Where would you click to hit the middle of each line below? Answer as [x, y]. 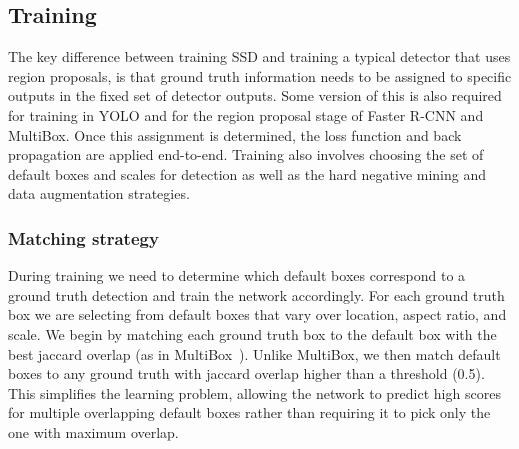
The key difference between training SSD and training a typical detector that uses [259, 56]
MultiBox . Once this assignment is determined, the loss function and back [235, 134]
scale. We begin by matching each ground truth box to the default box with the [252, 333]
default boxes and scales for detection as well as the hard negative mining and [247, 173]
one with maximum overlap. [93, 431]
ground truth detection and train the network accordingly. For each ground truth [256, 294]
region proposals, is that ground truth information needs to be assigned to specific [260, 75]
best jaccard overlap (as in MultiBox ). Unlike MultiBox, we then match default [254, 353]
